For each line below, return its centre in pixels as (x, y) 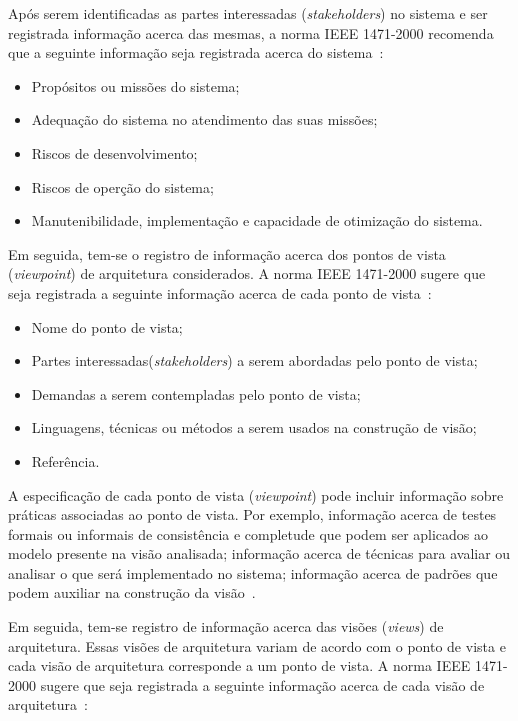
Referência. (65, 460)
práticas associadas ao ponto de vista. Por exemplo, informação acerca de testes (252, 514)
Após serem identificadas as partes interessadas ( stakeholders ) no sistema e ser (248, 13)
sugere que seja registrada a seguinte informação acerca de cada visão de (262, 684)
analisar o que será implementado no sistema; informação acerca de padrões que (253, 572)
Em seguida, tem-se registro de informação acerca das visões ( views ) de (226, 626)
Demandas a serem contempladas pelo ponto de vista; (196, 393)
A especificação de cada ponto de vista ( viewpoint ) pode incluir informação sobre (256, 494)
